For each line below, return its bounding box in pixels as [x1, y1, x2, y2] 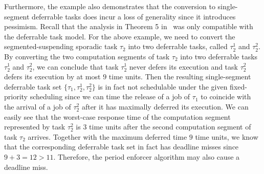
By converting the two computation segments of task [4, 51, 170, 61]
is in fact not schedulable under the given [98, 81, 228, 92]
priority [4, 91, 28, 102]
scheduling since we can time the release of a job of [30, 91, 190, 102]
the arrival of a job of [4, 101, 71, 112]
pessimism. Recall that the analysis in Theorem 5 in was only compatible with [4, 21, 253, 32]
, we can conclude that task [32, 61, 119, 72]
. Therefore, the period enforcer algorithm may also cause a [53, 151, 240, 162]
